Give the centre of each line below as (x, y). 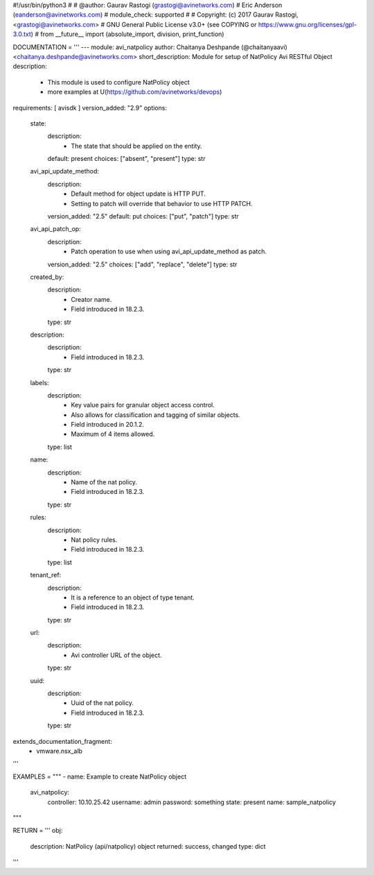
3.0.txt (22, 34)
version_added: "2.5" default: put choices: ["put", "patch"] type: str (143, 216)
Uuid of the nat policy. (103, 703)
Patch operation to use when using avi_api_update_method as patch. (169, 252)
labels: (39, 382)
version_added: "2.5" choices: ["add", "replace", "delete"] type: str (142, 264)
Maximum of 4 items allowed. (113, 434)
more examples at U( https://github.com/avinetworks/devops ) (135, 92)
